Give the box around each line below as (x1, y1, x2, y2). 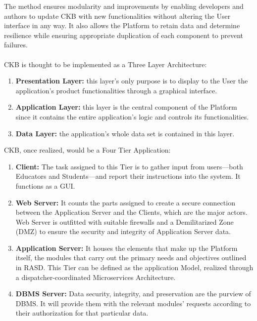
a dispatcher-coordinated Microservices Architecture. (15, 272, 176, 282)
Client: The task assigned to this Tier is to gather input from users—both (15, 161, 243, 171)
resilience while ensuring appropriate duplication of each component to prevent (4, 30, 243, 40)
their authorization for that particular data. (15, 308, 149, 318)
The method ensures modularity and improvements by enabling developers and (4, 1, 244, 11)
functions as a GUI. (15, 180, 75, 191)
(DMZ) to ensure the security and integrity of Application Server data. (15, 226, 231, 237)
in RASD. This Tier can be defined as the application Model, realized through (15, 262, 254, 273)
